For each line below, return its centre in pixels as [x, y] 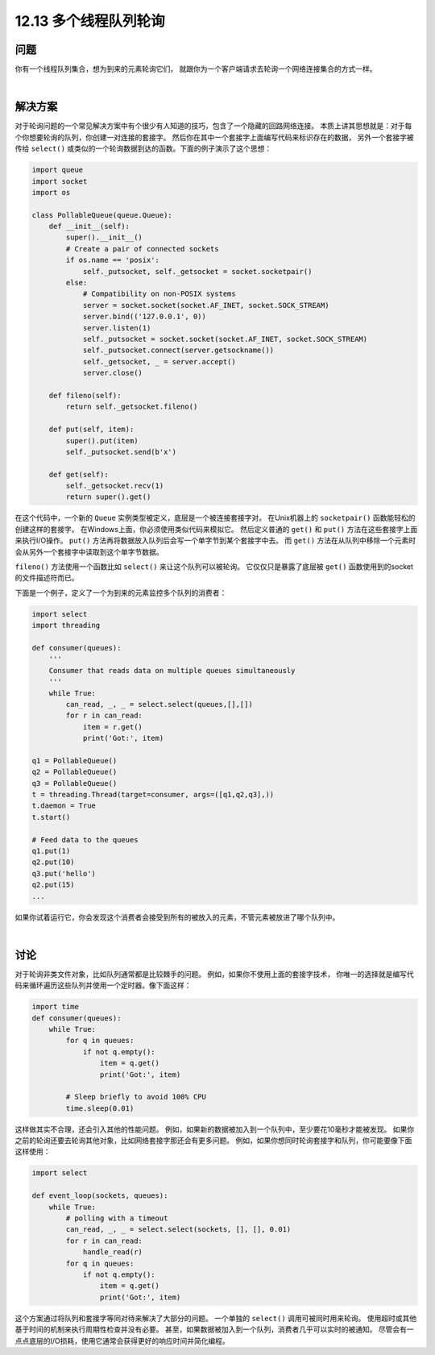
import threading [66, 626]
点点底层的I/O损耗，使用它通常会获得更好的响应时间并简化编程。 [122, 1340]
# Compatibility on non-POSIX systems [159, 294]
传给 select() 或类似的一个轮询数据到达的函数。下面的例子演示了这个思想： [143, 148]
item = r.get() [112, 727]
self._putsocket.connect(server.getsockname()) [178, 350]
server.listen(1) [117, 328]
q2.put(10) [53, 862]
